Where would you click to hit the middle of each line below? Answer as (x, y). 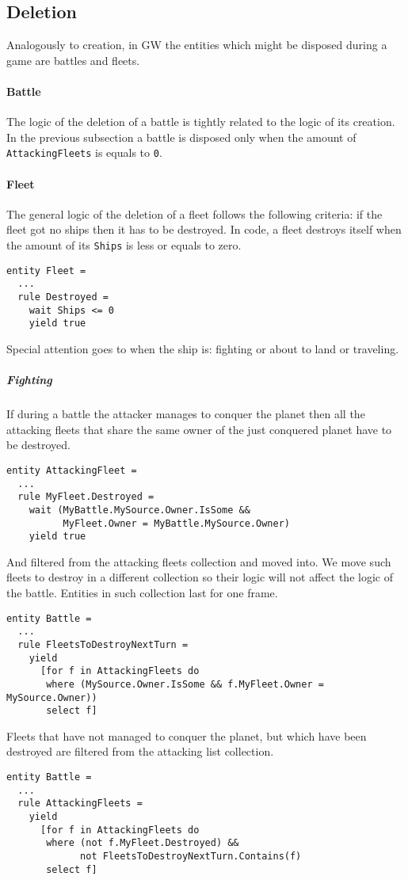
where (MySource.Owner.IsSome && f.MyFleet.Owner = (185, 684)
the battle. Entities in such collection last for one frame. (142, 593)
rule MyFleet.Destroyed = (86, 497)
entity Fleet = (46, 270)
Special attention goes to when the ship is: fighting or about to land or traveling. (203, 348)
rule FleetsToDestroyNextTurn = (103, 644)
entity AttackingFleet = (72, 470)
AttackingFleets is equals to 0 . (84, 152)
